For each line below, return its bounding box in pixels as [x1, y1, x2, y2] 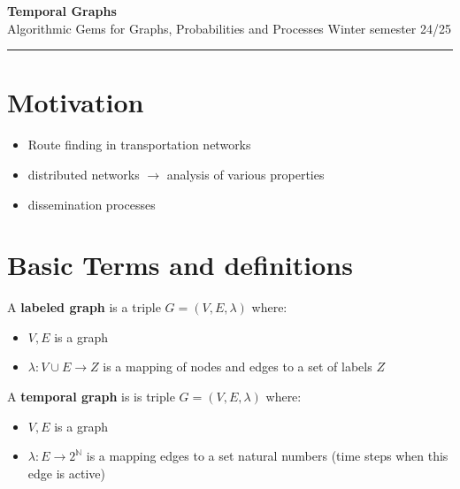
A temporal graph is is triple [7, 387, 175, 405]
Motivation [7, 84, 144, 120]
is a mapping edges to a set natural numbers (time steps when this [86, 447, 448, 465]
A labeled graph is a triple [7, 298, 161, 317]
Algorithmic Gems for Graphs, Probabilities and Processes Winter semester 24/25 [7, 19, 451, 37]
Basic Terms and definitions [7, 247, 353, 283]
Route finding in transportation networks [27, 135, 251, 154]
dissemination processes [27, 195, 156, 213]
